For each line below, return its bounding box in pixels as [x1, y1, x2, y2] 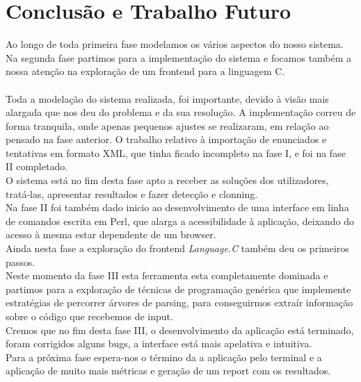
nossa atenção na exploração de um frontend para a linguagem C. [6, 64, 285, 78]
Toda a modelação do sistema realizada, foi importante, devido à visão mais [6, 91, 329, 106]
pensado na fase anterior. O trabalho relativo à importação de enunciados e [6, 132, 327, 147]
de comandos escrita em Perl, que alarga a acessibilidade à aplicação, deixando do [6, 213, 355, 228]
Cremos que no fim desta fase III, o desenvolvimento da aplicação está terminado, [6, 322, 354, 337]
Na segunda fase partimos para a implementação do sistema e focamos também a [6, 50, 352, 65]
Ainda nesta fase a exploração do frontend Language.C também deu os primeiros [6, 241, 349, 256]
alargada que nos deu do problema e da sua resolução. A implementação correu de [6, 105, 356, 119]
